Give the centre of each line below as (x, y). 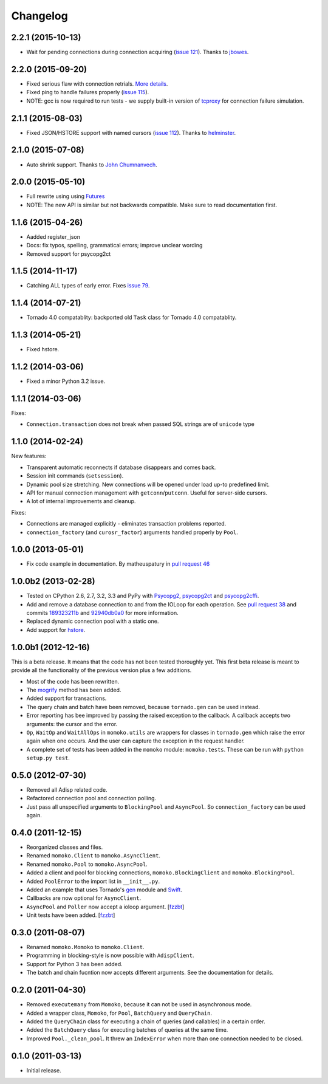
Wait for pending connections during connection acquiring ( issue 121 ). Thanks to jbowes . (138, 52)
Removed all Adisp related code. (67, 789)
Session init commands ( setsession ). (75, 476)
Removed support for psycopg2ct (69, 254)
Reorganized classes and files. (65, 847)
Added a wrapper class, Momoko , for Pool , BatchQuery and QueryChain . (119, 1013)
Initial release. (44, 1070)
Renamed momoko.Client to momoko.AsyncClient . (94, 856)
